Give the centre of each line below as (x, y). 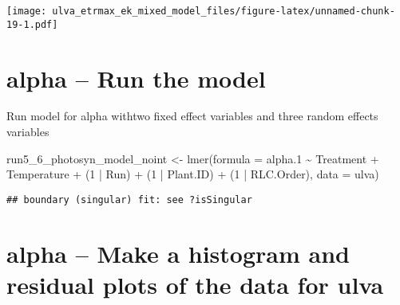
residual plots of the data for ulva (195, 284)
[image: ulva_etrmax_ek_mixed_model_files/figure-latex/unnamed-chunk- (201, 11)
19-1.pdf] (32, 24)
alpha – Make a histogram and (178, 253)
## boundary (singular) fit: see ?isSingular (129, 199)
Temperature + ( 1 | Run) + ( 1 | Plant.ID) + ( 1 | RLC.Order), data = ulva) (193, 174)
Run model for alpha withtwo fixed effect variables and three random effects (192, 116)
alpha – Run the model (136, 78)
